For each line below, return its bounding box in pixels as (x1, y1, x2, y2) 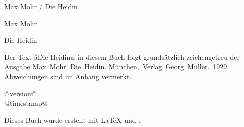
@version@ (4, 88, 37, 98)
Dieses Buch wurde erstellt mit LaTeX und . (4, 114, 141, 125)
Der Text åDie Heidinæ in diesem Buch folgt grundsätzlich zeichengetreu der (4, 51, 240, 62)
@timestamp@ (4, 98, 48, 108)
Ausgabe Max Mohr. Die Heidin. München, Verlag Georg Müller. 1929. (4, 61, 229, 72)
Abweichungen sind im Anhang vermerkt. (4, 71, 132, 81)
